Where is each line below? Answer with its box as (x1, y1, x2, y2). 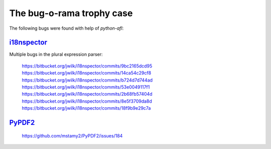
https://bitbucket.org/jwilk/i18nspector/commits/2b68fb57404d (22, 91, 153, 97)
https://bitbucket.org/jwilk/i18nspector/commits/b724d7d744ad (22, 77, 153, 83)
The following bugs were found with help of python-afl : (9, 25, 124, 31)
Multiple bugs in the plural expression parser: (9, 51, 103, 57)
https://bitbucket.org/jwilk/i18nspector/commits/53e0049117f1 (22, 84, 150, 90)
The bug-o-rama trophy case (9, 8, 133, 19)
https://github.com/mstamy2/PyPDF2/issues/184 (22, 132, 123, 138)
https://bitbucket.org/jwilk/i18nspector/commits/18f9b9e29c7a (22, 105, 151, 111)
